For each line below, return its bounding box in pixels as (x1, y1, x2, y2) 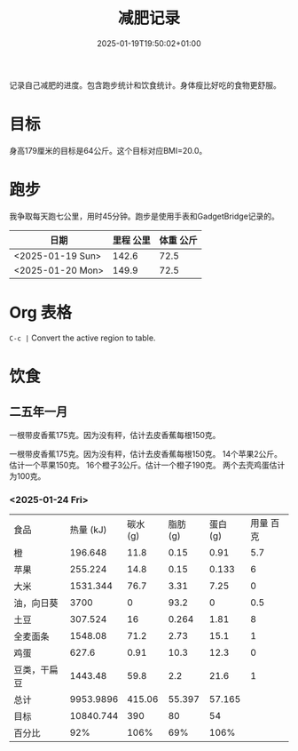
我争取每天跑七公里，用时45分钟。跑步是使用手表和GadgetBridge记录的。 (9, 211, 279, 221)
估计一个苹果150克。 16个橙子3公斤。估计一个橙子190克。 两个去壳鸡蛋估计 (9, 459, 286, 470)
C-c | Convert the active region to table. (9, 332, 156, 343)
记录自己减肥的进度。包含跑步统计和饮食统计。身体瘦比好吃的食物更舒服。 (9, 79, 281, 90)
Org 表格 (9, 303, 73, 323)
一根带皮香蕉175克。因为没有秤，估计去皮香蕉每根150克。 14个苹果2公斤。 (9, 448, 282, 459)
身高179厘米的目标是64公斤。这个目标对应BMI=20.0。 (9, 145, 208, 156)
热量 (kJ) (69, 523, 107, 536)
